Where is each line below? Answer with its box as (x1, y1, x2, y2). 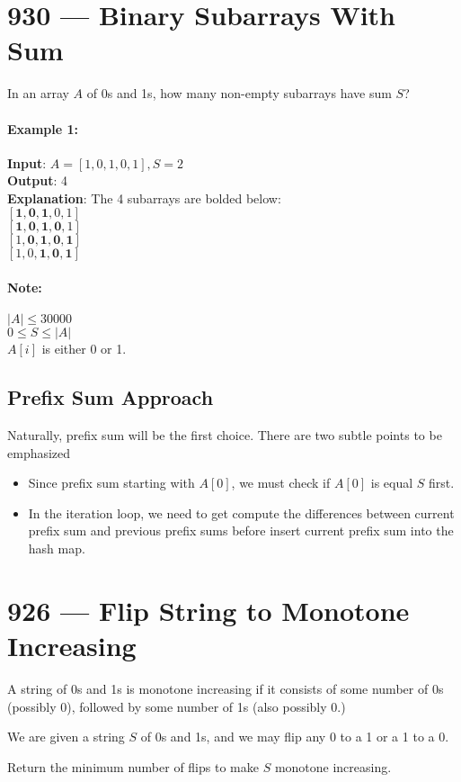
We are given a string (7, 727, 125, 746)
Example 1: (7, 119, 78, 138)
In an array (7, 84, 69, 103)
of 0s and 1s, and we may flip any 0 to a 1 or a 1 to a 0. (140, 727, 449, 746)
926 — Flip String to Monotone (7, 591, 410, 628)
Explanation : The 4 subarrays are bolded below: (7, 188, 281, 207)
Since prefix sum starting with (28, 473, 195, 492)
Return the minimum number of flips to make (7, 757, 259, 776)
